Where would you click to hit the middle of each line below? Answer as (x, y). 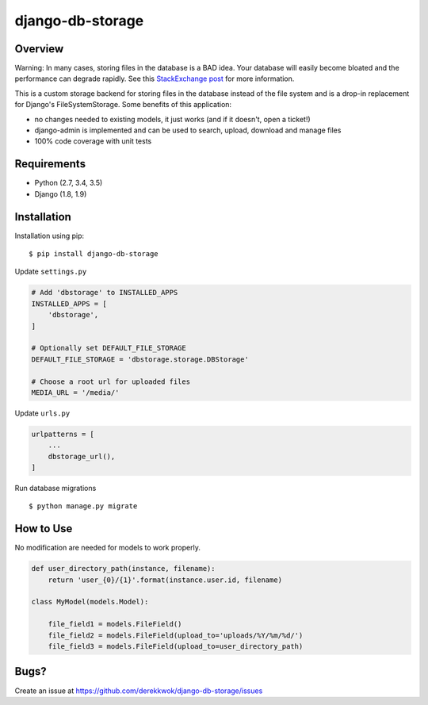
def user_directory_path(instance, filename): (123, 569)
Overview (39, 49)
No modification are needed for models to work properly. (108, 548)
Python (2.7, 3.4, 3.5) (69, 183)
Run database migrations (55, 489)
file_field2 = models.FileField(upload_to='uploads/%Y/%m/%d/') (176, 635)
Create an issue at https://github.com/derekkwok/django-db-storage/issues (139, 691)
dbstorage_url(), (82, 456)
